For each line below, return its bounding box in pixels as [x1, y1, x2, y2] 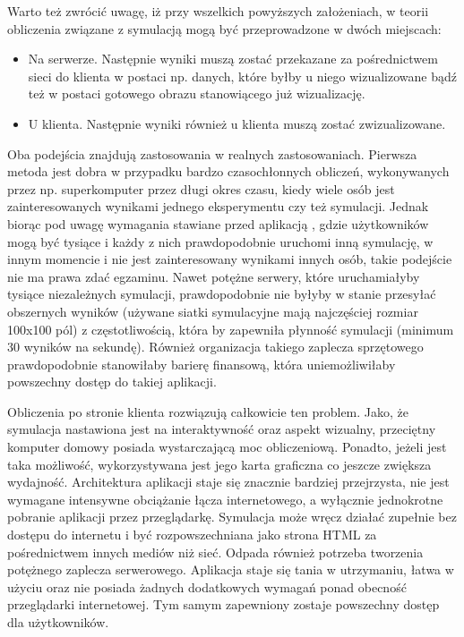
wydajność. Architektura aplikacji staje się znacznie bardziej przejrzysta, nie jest [7, 472, 450, 491]
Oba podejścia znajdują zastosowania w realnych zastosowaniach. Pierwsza [7, 144, 417, 163]
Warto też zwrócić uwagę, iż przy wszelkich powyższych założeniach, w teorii [7, 2, 429, 20]
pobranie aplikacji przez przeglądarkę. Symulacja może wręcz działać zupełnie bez [7, 507, 457, 526]
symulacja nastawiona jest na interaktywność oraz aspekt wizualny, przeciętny [7, 420, 436, 438]
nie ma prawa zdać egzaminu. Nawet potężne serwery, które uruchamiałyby [7, 267, 420, 285]
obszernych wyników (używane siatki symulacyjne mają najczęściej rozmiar [7, 302, 418, 320]
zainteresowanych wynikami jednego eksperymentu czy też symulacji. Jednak [7, 197, 429, 216]
